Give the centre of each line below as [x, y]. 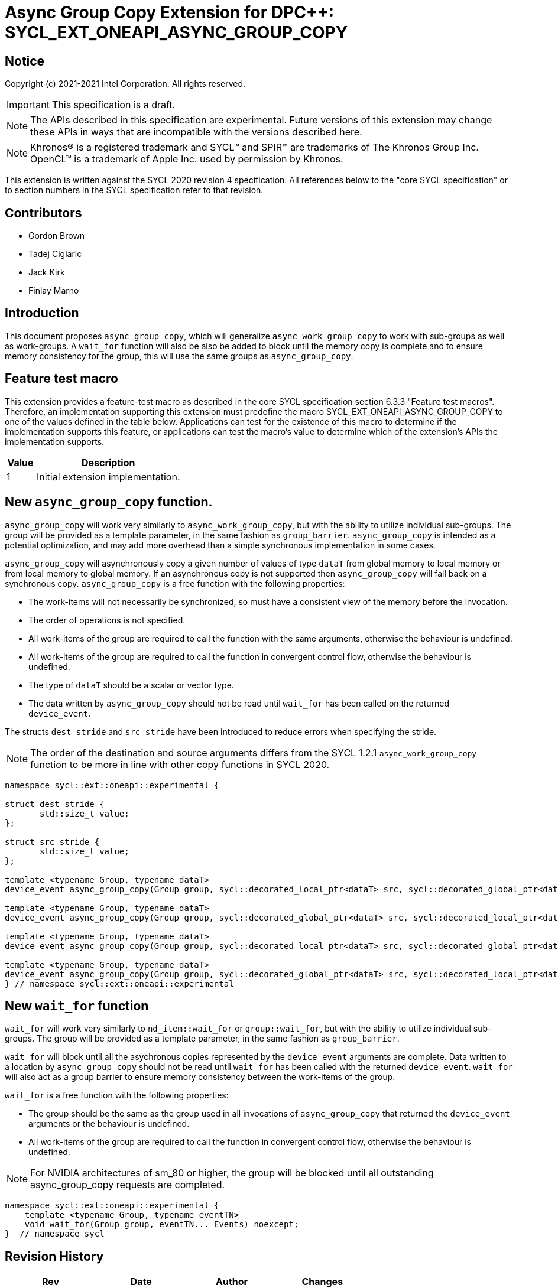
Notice [25, 61]
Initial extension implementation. [108, 477]
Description [108, 462]
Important [28, 105]
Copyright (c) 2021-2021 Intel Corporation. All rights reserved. [125, 84]
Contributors [43, 213]
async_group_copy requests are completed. [128, 1185]
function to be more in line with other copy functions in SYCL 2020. [180, 764]
